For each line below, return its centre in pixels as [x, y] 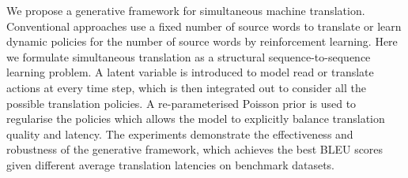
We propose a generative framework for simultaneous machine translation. [186, 10]
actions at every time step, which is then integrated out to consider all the [186, 87]
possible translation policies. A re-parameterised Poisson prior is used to [181, 103]
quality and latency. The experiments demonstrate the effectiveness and [180, 133]
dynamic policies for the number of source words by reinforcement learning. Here [202, 41]
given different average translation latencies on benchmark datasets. [171, 164]
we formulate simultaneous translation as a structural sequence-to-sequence [189, 56]
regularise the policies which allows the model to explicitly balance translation [196, 119]
